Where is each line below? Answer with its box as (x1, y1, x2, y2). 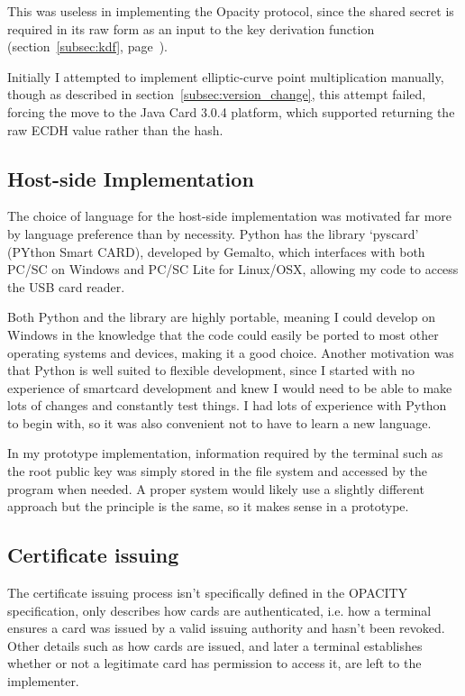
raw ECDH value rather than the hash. (7, 120, 223, 139)
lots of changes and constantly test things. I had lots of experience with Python (7, 396, 447, 415)
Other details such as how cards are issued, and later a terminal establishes (7, 636, 423, 655)
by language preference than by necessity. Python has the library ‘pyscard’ (7, 224, 419, 243)
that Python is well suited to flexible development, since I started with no (7, 361, 415, 380)
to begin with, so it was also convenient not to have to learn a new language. (7, 413, 432, 432)
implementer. (7, 672, 79, 691)
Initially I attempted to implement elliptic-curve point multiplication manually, (7, 67, 444, 86)
